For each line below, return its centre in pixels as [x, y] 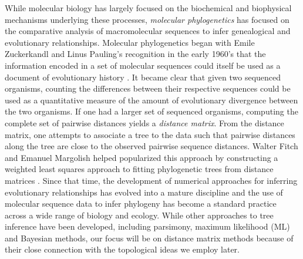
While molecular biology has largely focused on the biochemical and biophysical [148, 8]
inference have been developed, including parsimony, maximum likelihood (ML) [147, 226]
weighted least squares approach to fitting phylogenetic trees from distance [139, 169]
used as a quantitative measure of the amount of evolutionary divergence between [151, 100]
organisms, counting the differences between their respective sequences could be [148, 88]
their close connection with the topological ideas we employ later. [122, 249]
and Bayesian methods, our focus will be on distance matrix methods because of [149, 238]
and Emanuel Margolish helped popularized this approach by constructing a [142, 157]
